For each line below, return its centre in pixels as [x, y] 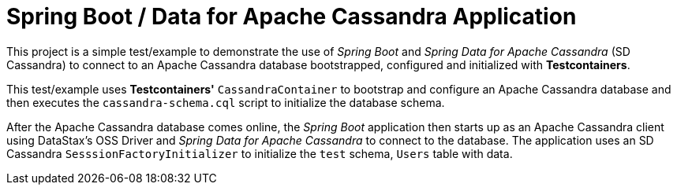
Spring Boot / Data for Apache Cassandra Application [292, 17]
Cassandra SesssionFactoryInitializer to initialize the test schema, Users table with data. [260, 153]
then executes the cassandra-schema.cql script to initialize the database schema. [226, 102]
